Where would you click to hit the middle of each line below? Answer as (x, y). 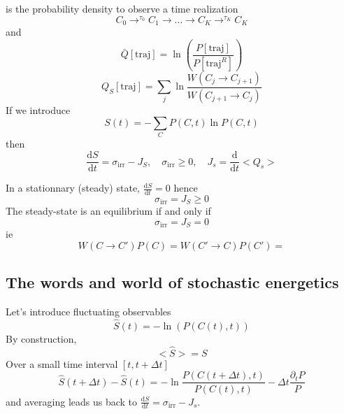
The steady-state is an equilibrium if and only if (108, 211)
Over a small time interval (62, 363)
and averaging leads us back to (72, 401)
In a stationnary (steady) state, (73, 188)
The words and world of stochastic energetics (172, 282)
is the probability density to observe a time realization (122, 8)
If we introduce (38, 109)
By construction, (41, 339)
